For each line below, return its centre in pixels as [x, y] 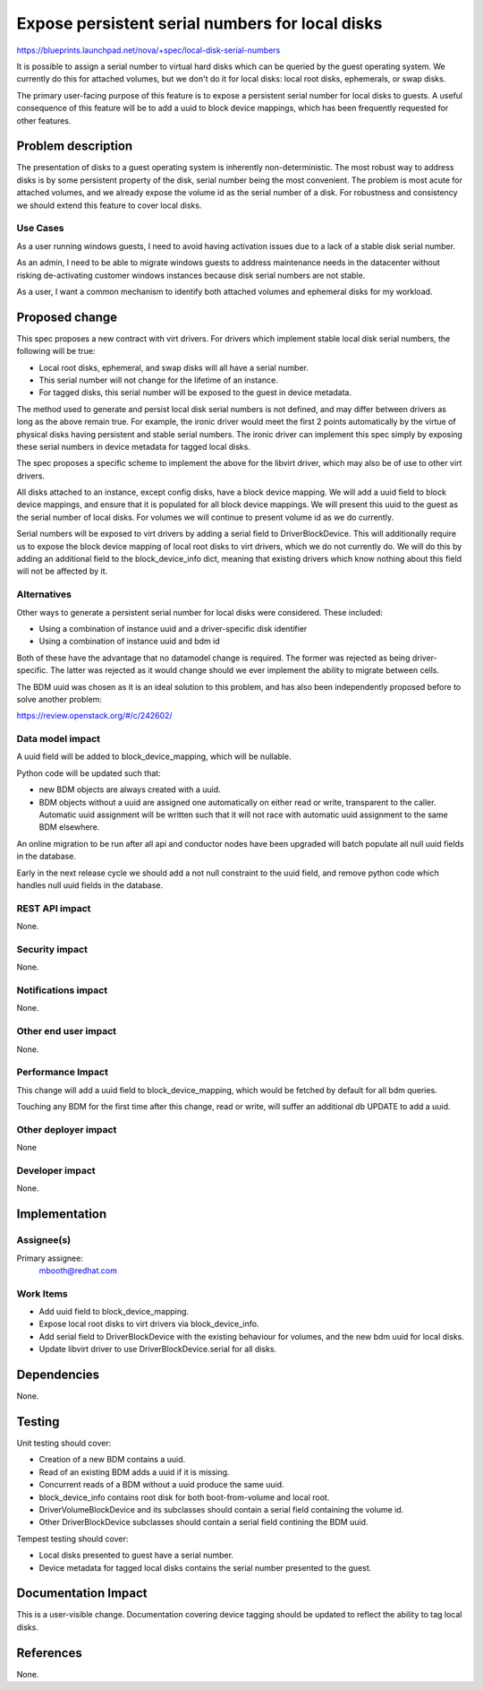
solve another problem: [59, 699]
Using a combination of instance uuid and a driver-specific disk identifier [173, 628]
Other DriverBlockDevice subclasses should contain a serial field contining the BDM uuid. [203, 1522]
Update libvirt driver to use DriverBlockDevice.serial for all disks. [158, 1349]
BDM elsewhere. [69, 827]
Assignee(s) [44, 1240]
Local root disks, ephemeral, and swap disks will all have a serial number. [174, 367]
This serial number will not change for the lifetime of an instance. [159, 380]
